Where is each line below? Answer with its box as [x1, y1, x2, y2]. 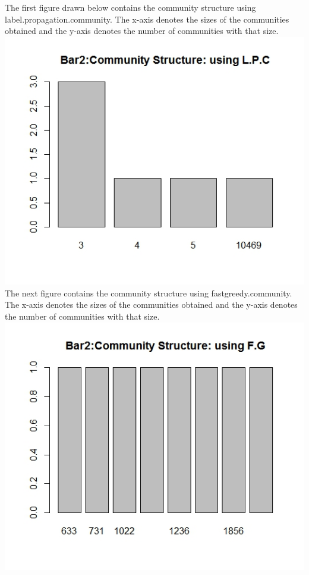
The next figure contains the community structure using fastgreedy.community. [5, 286, 292, 299]
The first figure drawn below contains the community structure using [5, 1, 256, 13]
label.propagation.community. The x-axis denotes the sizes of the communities [5, 12, 289, 25]
